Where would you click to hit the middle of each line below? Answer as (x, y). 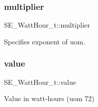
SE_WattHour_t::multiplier (47, 25)
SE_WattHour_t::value (40, 82)
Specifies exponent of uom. (45, 41)
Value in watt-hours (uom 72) (49, 98)
